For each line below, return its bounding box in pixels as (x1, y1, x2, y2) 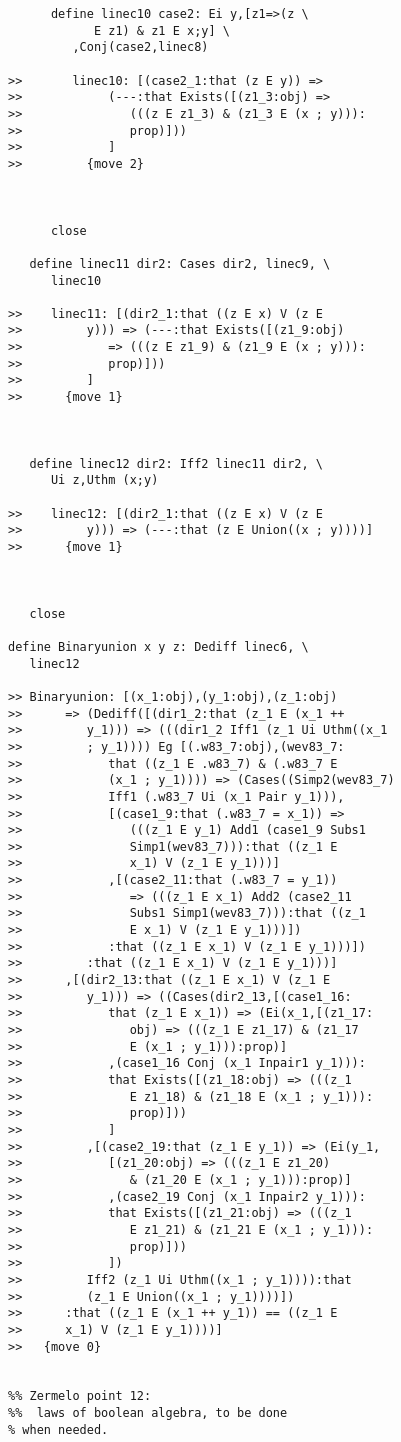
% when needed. (8, 1422, 109, 1437)
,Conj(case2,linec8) (72, 40, 209, 55)
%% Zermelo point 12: (8, 1389, 152, 1404)
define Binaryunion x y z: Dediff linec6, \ (8, 639, 309, 654)
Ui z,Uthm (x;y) (50, 473, 159, 488)
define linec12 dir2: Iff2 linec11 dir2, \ (29, 456, 323, 471)
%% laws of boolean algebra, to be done (8, 1406, 288, 1421)
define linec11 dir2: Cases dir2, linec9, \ (29, 256, 331, 271)
